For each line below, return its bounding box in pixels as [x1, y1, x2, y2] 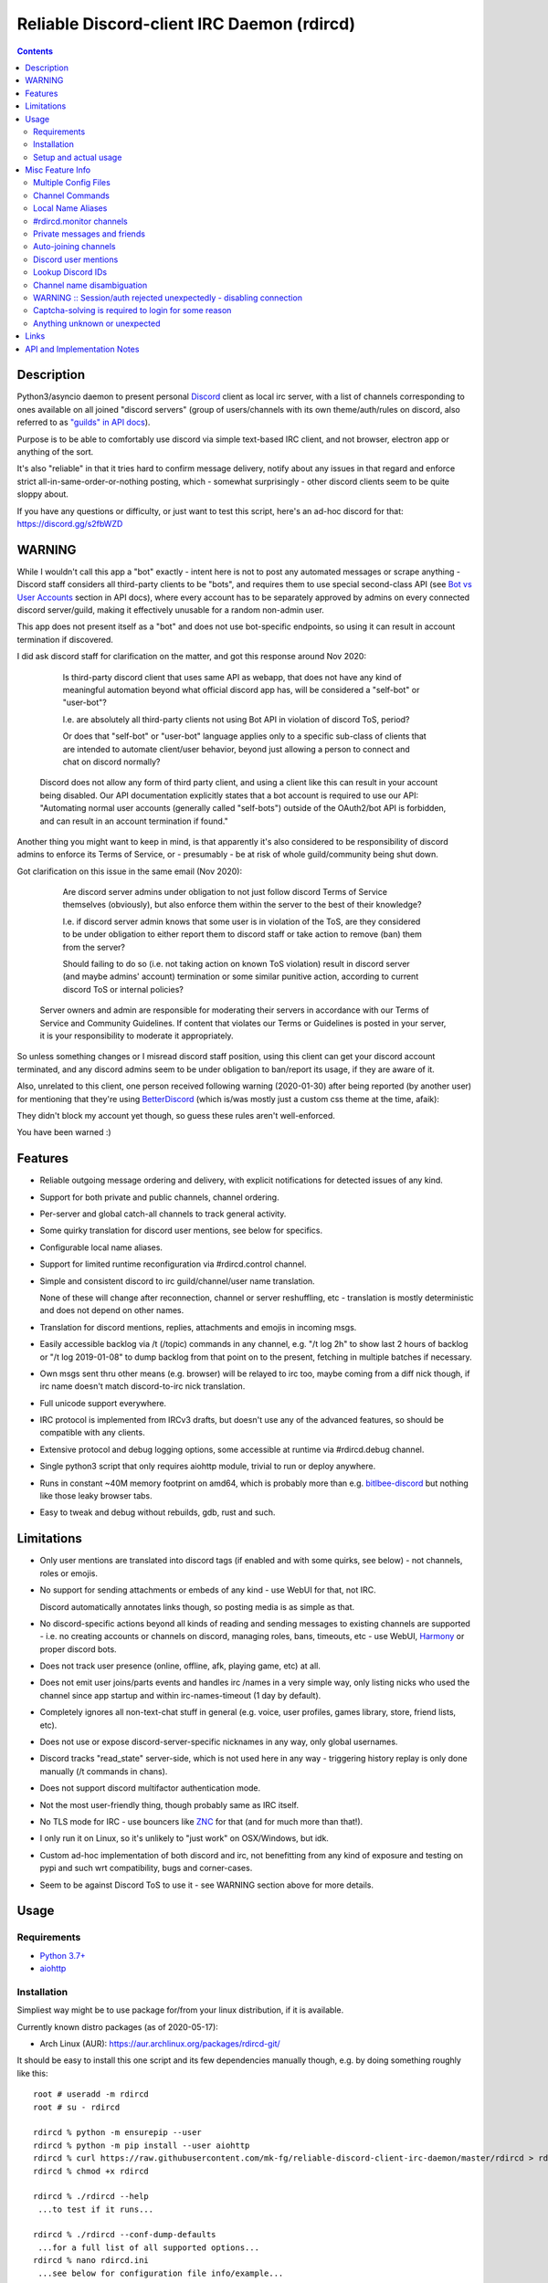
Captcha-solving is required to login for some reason [33, 305, 232, 316]
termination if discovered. [16, 634, 113, 645]
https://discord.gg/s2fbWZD [16, 518, 123, 529]
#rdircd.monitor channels [33, 216, 128, 226]
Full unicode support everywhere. [39, 1397, 167, 1408]
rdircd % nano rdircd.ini [33, 2256, 150, 2266]
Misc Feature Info [25, 164, 91, 175]
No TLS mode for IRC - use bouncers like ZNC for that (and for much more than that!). [39, 1815, 364, 1826]
